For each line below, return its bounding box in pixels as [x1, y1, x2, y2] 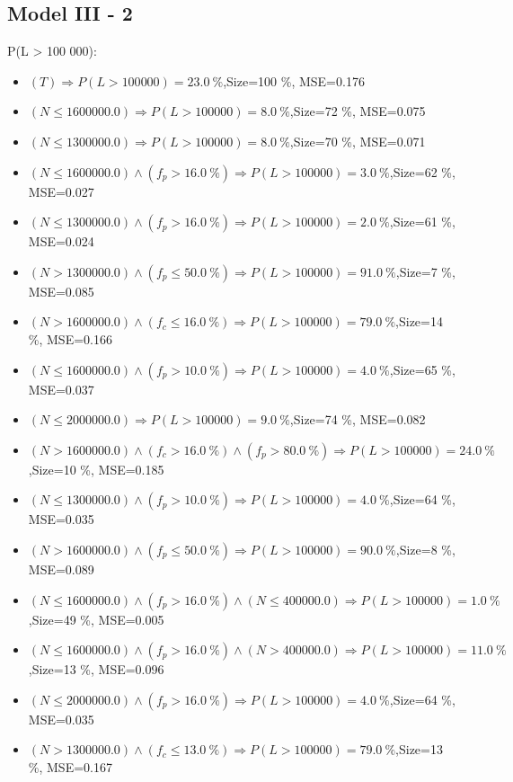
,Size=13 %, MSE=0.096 [28, 660, 164, 679]
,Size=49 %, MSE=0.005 [28, 609, 164, 628]
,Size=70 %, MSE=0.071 [289, 131, 426, 150]
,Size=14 [395, 312, 443, 331]
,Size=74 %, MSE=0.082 [289, 410, 426, 429]
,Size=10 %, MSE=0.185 [28, 459, 164, 478]
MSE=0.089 [28, 559, 94, 578]
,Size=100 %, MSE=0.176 [223, 71, 365, 90]
